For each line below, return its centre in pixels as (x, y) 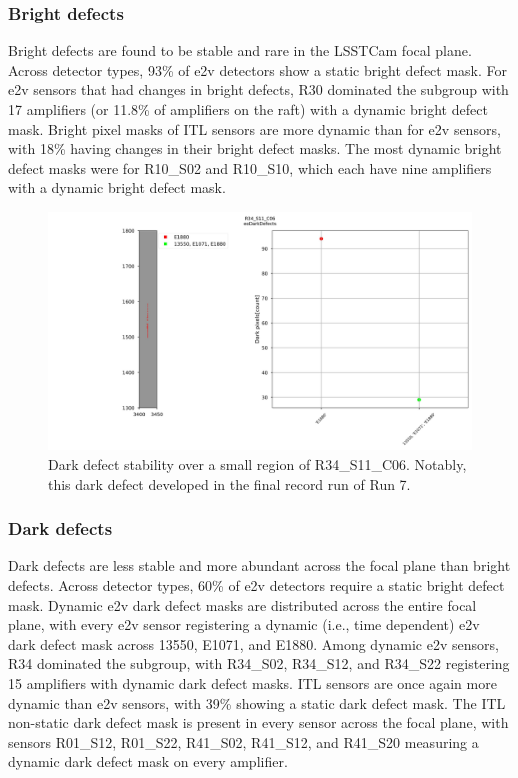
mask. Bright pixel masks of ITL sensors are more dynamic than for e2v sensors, (254, 128)
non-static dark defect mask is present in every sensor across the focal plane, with (258, 722)
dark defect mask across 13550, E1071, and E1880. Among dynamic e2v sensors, (253, 643)
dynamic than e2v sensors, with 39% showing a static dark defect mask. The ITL (257, 702)
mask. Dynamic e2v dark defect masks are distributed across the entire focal (242, 604)
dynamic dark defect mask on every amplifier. (148, 761)
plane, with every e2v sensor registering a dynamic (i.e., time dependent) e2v (244, 624)
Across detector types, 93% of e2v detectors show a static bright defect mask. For (258, 69)
